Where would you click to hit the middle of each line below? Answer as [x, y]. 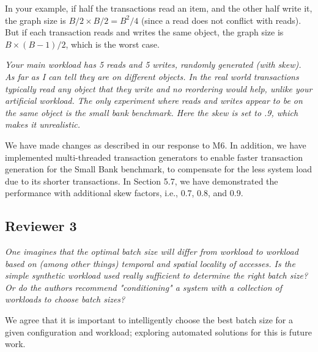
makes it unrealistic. [43, 124]
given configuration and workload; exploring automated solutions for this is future [158, 332]
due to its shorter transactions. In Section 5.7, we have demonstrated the [142, 181]
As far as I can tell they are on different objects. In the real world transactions [152, 76]
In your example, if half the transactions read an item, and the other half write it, [159, 8]
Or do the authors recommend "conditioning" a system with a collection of [143, 287]
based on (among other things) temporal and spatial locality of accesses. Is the [150, 263]
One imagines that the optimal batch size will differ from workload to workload [152, 251]
